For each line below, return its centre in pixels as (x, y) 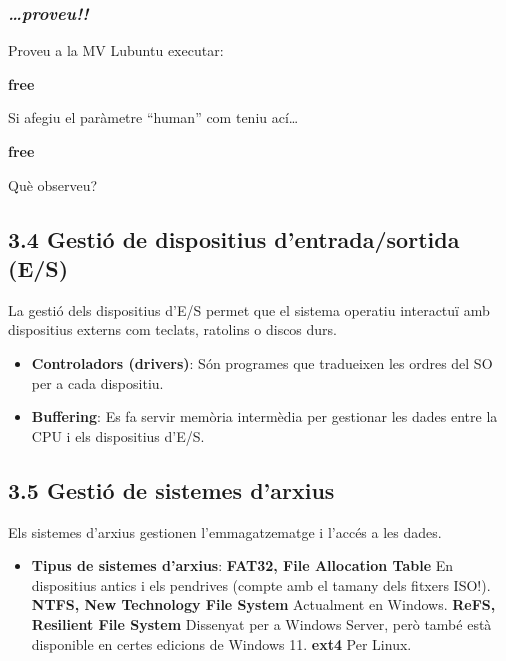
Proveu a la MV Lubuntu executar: (116, 50)
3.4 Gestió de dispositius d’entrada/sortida (234, 238)
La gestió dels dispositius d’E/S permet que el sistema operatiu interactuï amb (249, 309)
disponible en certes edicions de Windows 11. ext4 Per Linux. (221, 643)
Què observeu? (53, 184)
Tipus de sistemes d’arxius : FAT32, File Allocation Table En (242, 565)
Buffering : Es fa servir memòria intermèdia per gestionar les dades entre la (264, 416)
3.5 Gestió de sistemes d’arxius (171, 489)
